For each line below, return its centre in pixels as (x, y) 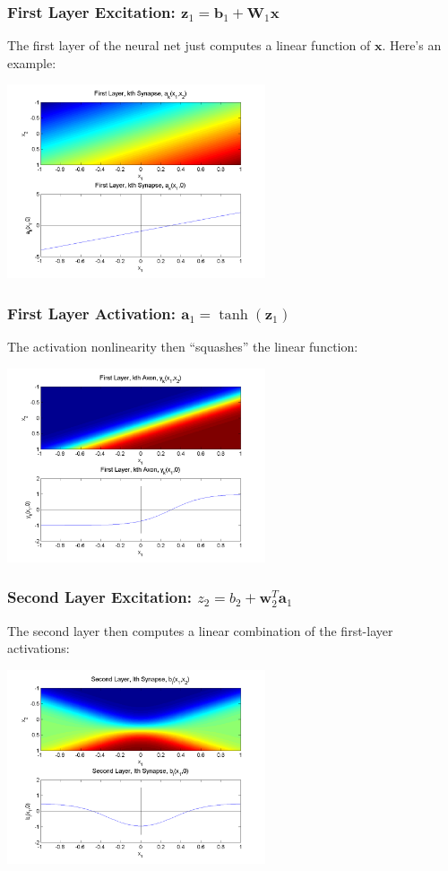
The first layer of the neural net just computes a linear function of (189, 45)
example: (32, 62)
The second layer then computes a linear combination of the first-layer (200, 630)
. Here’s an (412, 45)
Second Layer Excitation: (99, 597)
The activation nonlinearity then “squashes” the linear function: (183, 347)
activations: (39, 648)
